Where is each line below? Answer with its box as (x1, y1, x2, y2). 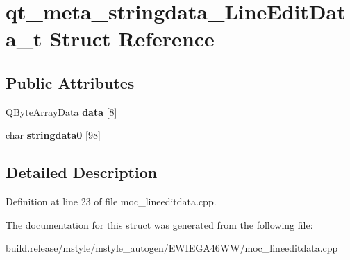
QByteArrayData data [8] (6, 104, 117, 119)
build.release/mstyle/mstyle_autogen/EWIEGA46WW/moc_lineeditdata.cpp (6, 241, 338, 255)
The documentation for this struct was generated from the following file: (6, 217, 313, 232)
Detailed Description (6, 162, 158, 183)
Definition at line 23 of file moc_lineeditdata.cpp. (6, 194, 217, 209)
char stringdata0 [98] (6, 128, 101, 142)
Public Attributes (6, 71, 135, 93)
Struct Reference (49, 24, 215, 53)
